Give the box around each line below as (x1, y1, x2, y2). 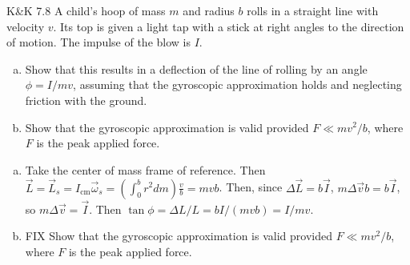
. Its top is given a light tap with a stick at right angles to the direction (53, 18, 404, 34)
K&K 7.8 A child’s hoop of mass (6, 2, 166, 18)
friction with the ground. (25, 91, 147, 108)
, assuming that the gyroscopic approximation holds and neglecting (73, 76, 402, 93)
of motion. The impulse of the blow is (6, 34, 191, 50)
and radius (183, 2, 235, 18)
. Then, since (219, 179, 283, 195)
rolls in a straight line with (247, 2, 379, 18)
